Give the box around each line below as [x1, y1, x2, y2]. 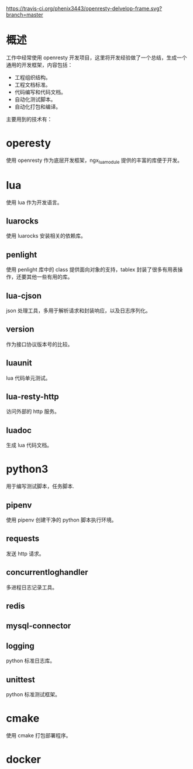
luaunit [6, 358, 32, 368]
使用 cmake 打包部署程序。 [6, 732, 71, 739]
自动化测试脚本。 [14, 96, 56, 103]
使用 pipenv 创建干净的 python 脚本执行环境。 [6, 516, 117, 524]
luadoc [6, 425, 32, 435]
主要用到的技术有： [6, 116, 53, 123]
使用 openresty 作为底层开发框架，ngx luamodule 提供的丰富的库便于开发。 [6, 157, 183, 165]
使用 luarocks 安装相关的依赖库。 [6, 232, 86, 239]
